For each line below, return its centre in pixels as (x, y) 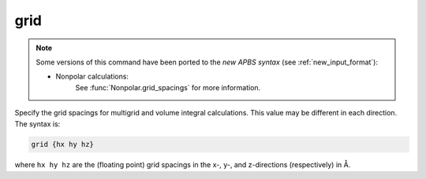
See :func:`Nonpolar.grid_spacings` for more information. (168, 87)
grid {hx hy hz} (63, 144)
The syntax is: (37, 124)
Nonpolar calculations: (92, 77)
